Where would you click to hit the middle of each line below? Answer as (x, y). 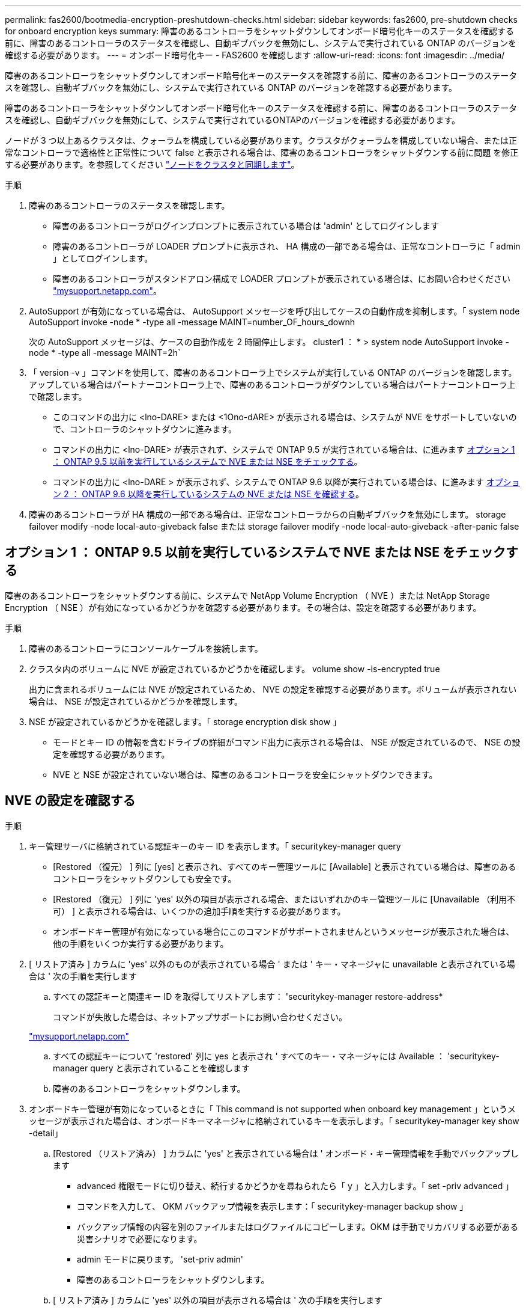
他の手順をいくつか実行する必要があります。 (141, 943)
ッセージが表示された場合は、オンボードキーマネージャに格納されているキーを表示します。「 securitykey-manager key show (274, 1121)
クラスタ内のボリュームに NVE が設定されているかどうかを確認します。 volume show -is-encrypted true (234, 669)
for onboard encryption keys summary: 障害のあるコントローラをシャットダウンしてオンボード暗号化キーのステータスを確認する (259, 31)
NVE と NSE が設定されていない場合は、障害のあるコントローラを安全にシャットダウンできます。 (245, 774)
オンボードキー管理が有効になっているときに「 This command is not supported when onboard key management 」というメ (273, 1109)
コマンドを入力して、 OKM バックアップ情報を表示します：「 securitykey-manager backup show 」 (273, 1206)
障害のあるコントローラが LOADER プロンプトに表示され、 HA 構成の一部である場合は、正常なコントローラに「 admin (287, 246)
